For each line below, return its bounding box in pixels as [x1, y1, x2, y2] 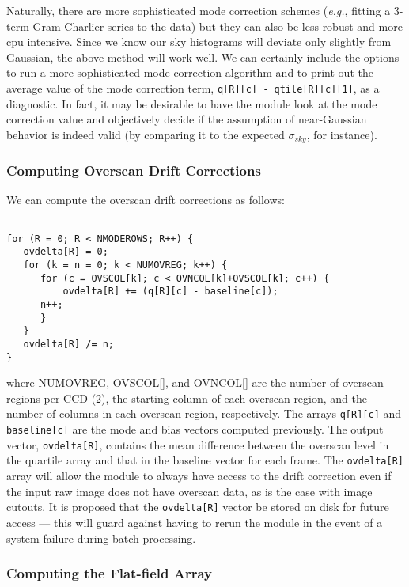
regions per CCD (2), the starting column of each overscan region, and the [6, 389, 367, 406]
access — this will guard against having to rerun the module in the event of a [6, 513, 383, 530]
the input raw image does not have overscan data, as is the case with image [6, 483, 373, 499]
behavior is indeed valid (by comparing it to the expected [6, 126, 285, 142]
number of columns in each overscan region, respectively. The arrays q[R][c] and [6, 405, 402, 422]
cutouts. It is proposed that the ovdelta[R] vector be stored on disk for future [6, 498, 389, 515]
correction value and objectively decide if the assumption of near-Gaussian [6, 111, 367, 127]
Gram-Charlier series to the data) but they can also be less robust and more [32, 17, 403, 34]
